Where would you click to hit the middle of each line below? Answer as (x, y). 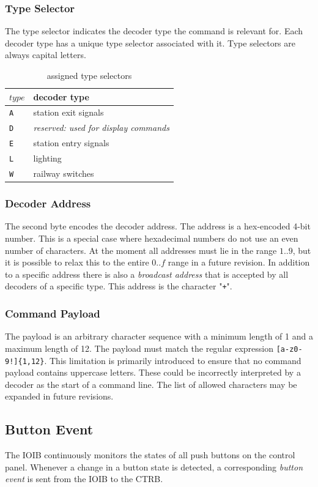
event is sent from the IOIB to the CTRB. (84, 479)
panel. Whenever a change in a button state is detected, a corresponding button (154, 467)
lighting (47, 158)
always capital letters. (46, 55)
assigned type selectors (89, 75)
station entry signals (71, 143)
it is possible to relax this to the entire (77, 262)
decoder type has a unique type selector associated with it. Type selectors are (150, 43)
